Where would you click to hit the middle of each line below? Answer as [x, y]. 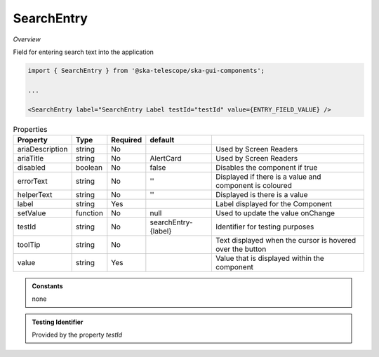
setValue [32, 213]
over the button [241, 249]
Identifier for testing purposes [265, 227]
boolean [89, 167]
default [162, 140]
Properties [30, 129]
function [89, 213]
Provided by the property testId [77, 335]
